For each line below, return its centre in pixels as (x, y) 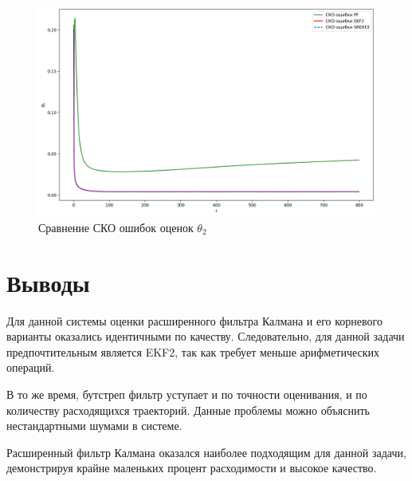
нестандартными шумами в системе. (94, 426)
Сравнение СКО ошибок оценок (116, 227)
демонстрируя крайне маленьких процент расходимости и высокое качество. (192, 468)
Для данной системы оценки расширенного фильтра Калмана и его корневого (194, 320)
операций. (31, 367)
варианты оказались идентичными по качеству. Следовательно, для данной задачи (206, 336)
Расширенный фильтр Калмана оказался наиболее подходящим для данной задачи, (206, 452)
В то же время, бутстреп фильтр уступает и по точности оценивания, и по (187, 394)
